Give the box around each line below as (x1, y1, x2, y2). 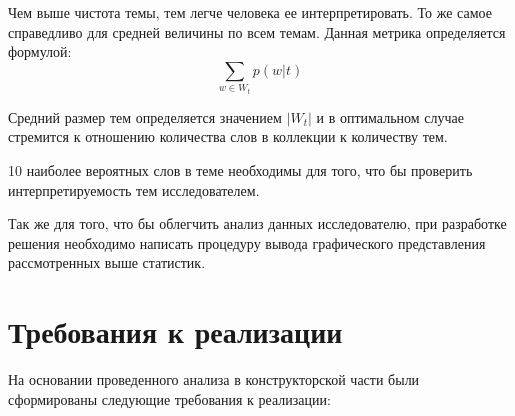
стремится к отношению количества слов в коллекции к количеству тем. (8, 126, 448, 147)
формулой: (8, 41, 72, 62)
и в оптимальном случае (316, 106, 464, 127)
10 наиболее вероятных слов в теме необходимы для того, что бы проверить (8, 159, 473, 180)
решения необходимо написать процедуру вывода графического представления (8, 232, 486, 253)
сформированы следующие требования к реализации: (8, 388, 331, 409)
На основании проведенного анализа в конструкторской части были (8, 369, 420, 390)
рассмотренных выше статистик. (8, 252, 206, 273)
